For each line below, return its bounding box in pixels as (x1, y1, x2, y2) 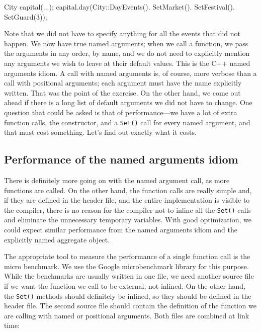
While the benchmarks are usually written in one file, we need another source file (4, 271, 254, 281)
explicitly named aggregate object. (4, 234, 110, 244)
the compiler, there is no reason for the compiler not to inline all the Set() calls (4, 204, 251, 215)
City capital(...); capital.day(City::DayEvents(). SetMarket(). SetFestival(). (4, 2, 235, 12)
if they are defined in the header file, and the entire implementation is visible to (4, 195, 250, 205)
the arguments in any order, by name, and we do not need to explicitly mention (4, 48, 250, 58)
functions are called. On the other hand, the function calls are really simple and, (4, 185, 252, 195)
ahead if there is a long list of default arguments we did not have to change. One (4, 97, 252, 108)
